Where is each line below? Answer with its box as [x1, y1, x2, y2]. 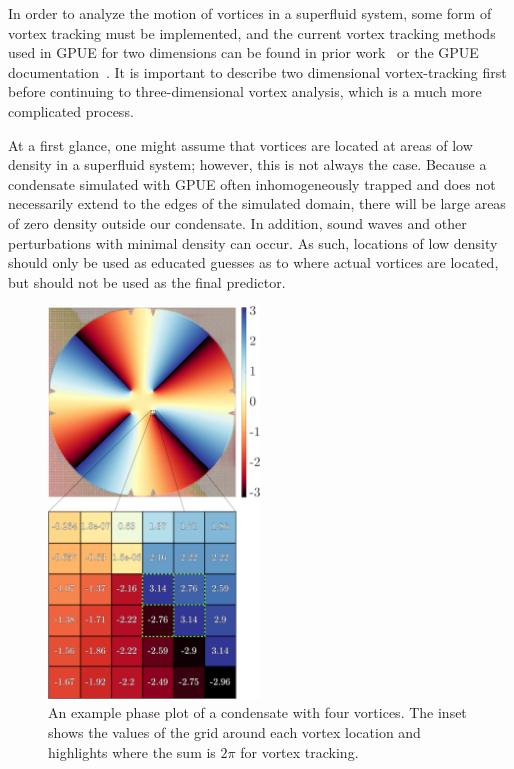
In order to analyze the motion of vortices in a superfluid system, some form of [8, 3, 492, 23]
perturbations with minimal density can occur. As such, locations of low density [8, 232, 498, 253]
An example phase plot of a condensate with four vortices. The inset [48, 702, 467, 723]
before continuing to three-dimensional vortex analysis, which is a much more [8, 81, 482, 102]
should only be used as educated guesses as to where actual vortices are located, [8, 252, 499, 273]
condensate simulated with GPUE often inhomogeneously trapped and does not [8, 173, 496, 194]
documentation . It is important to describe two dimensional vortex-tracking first [8, 61, 507, 82]
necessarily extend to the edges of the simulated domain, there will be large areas [8, 193, 506, 214]
